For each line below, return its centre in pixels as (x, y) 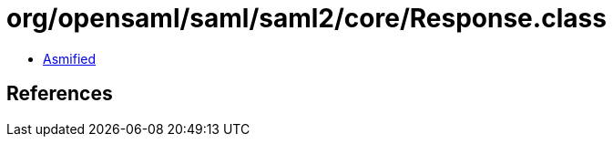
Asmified (70, 58)
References (60, 94)
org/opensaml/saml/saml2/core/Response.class (306, 18)
